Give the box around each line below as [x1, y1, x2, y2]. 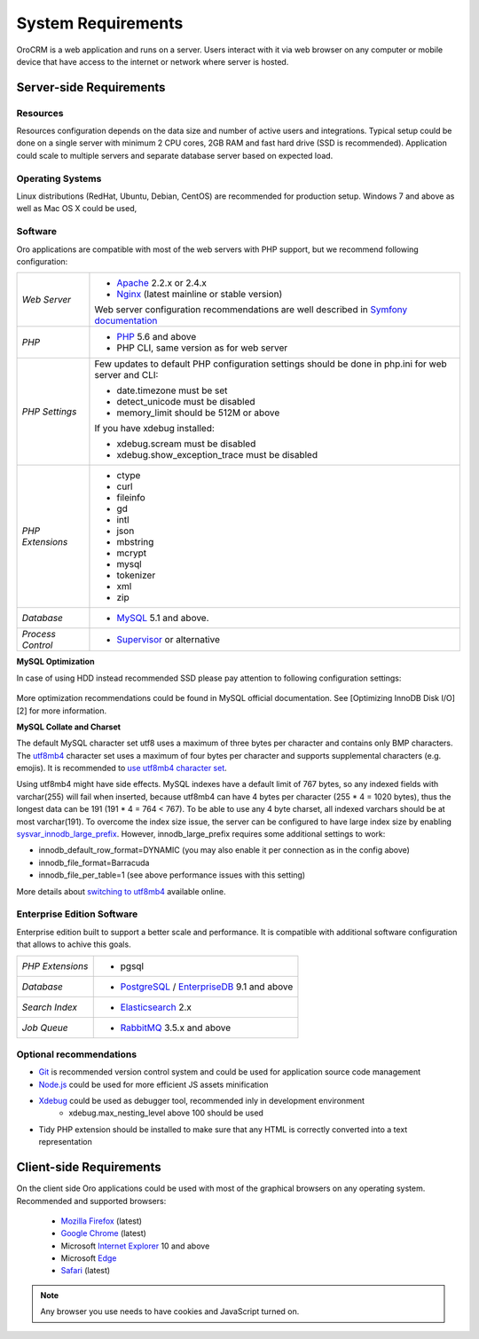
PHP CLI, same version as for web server [116, 342, 288, 354]
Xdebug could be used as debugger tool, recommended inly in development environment [38, 1096, 365, 1107]
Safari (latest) [60, 1265, 111, 1276]
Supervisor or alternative [116, 634, 221, 646]
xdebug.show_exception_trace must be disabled [116, 449, 318, 461]
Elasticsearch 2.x [120, 1001, 192, 1013]
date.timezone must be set [116, 384, 228, 397]
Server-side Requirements [16, 80, 166, 95]
